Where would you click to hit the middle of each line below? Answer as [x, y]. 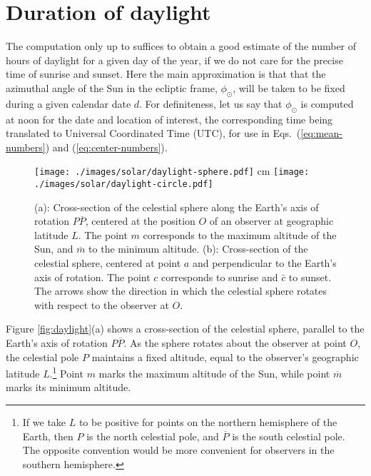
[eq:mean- [321, 133]
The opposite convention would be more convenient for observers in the [178, 450]
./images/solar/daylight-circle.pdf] [124, 184]
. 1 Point [66, 372]
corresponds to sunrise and [220, 277]
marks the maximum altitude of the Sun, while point [214, 373]
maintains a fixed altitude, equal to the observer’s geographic [225, 356]
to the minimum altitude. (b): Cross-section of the [198, 249]
